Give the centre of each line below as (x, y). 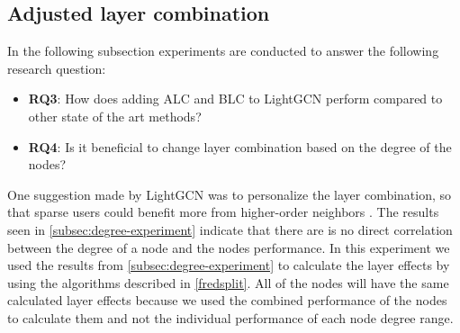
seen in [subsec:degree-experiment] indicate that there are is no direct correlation (230, 229)
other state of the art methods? (115, 116)
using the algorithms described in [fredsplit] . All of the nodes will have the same (228, 282)
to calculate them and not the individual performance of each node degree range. (230, 317)
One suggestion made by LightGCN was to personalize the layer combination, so (230, 194)
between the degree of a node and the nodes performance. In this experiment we (229, 247)
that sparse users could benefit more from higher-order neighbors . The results (223, 212)
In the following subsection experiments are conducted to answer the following (223, 51)
